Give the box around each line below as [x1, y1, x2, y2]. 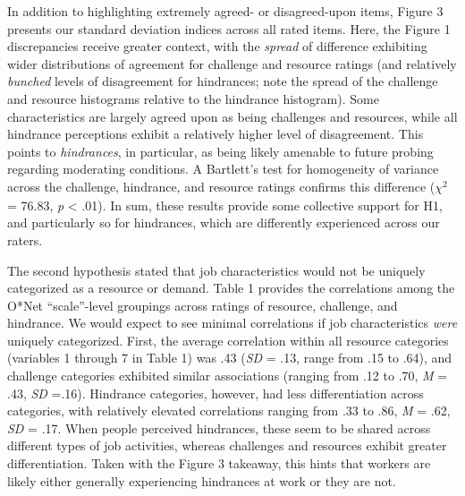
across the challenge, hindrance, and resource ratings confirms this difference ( [7, 176, 435, 195]
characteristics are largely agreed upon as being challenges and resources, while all [7, 107, 458, 125]
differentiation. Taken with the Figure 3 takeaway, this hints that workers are [7, 454, 431, 473]
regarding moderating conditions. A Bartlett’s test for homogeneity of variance [7, 159, 439, 178]
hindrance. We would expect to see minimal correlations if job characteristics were [7, 313, 458, 332]
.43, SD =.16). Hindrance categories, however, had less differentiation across [7, 383, 424, 402]
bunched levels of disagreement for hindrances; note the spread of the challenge [7, 72, 438, 90]
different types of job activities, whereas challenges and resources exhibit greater [7, 436, 447, 455]
